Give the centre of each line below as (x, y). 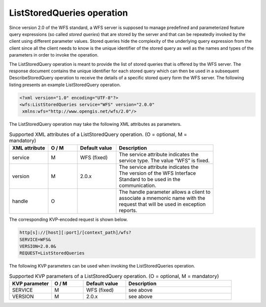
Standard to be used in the (150, 180)
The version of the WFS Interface (158, 173)
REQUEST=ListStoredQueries (52, 253)
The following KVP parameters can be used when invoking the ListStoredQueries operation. (102, 266)
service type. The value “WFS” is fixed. (164, 161)
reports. (128, 211)
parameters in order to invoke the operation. (54, 55)
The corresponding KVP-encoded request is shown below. (68, 219)
